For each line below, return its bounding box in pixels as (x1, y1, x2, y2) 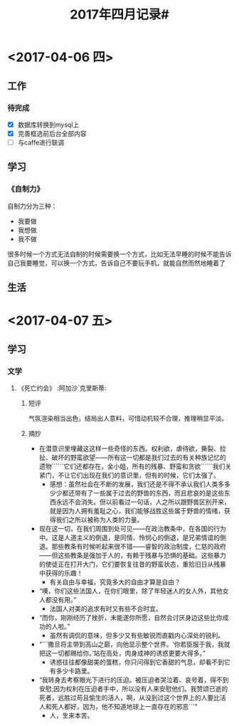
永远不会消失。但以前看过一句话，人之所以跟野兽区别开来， (55, 498, 231, 506)
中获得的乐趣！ (38, 569, 83, 577)
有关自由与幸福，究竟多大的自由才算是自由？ (49, 578, 181, 586)
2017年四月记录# (70, 6, 169, 23)
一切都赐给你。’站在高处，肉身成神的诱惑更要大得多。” (51, 649, 206, 658)
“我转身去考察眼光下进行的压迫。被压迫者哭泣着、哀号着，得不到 (38, 675, 229, 684)
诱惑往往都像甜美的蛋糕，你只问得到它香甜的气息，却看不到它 (49, 658, 231, 666)
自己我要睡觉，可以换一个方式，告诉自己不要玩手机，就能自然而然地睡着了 (7, 258, 225, 267)
